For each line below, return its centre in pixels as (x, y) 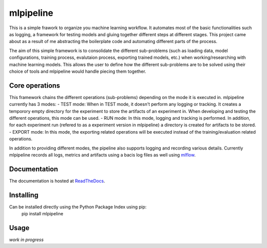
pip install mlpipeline (43, 214)
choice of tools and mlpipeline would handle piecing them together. (78, 71)
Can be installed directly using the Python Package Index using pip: (78, 207)
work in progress (26, 240)
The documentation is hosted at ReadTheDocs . (57, 181)
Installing (24, 195)
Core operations (35, 85)
